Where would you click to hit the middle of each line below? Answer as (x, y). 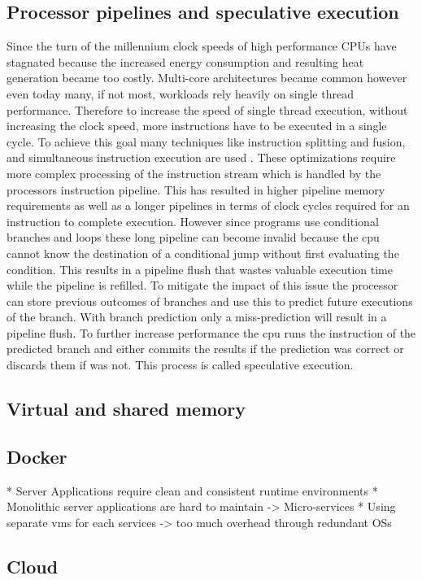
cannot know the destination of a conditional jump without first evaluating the (203, 253)
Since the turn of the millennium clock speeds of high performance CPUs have (202, 46)
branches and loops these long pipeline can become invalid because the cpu (193, 237)
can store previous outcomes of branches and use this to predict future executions (210, 301)
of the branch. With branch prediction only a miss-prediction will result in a (197, 317)
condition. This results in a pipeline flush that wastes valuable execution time (200, 269)
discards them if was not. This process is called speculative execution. (180, 365)
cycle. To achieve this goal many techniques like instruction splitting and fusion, (206, 141)
